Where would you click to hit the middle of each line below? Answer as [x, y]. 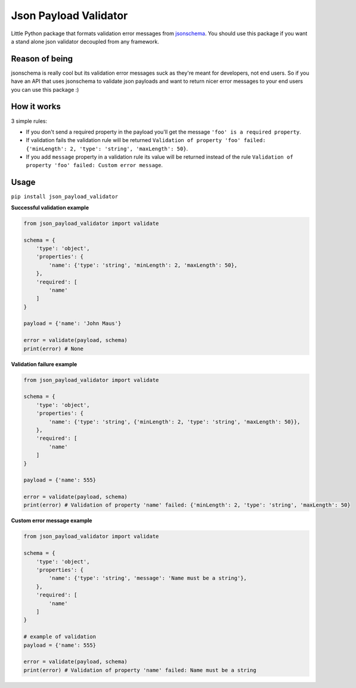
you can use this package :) [45, 90]
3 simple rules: [29, 121]
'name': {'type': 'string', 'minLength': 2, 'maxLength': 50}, [143, 265]
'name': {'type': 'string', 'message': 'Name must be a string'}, [148, 578]
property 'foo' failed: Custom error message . [95, 165]
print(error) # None [53, 348]
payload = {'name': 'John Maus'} [72, 323]
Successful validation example [50, 207]
